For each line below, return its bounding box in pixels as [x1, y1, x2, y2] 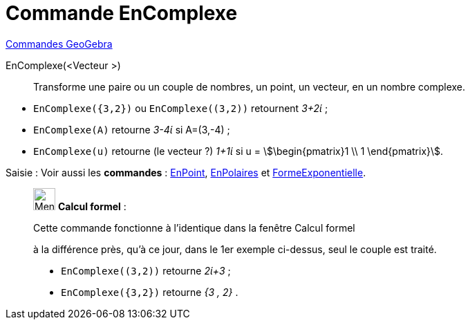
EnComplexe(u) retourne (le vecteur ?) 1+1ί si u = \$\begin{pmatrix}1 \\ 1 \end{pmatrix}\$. [33, 145, 444, 157]
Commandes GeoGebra [6, 37, 113, 50]
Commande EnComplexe [6, 1, 238, 25]
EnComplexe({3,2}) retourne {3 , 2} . [61, 286, 238, 298]
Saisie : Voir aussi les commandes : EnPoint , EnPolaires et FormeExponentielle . [6, 166, 366, 178]
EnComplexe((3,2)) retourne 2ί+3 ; [61, 264, 231, 277]
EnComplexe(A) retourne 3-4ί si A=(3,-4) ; [33, 123, 230, 136]
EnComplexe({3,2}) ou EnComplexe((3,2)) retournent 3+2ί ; [33, 102, 328, 114]
